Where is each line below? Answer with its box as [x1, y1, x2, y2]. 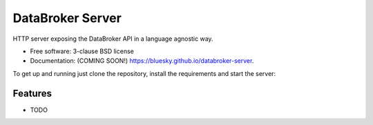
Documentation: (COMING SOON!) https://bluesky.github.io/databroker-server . [30, 57, 254, 65]
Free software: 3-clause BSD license [30, 47, 134, 55]
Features [12, 87, 52, 99]
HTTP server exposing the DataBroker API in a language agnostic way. [12, 35, 213, 43]
